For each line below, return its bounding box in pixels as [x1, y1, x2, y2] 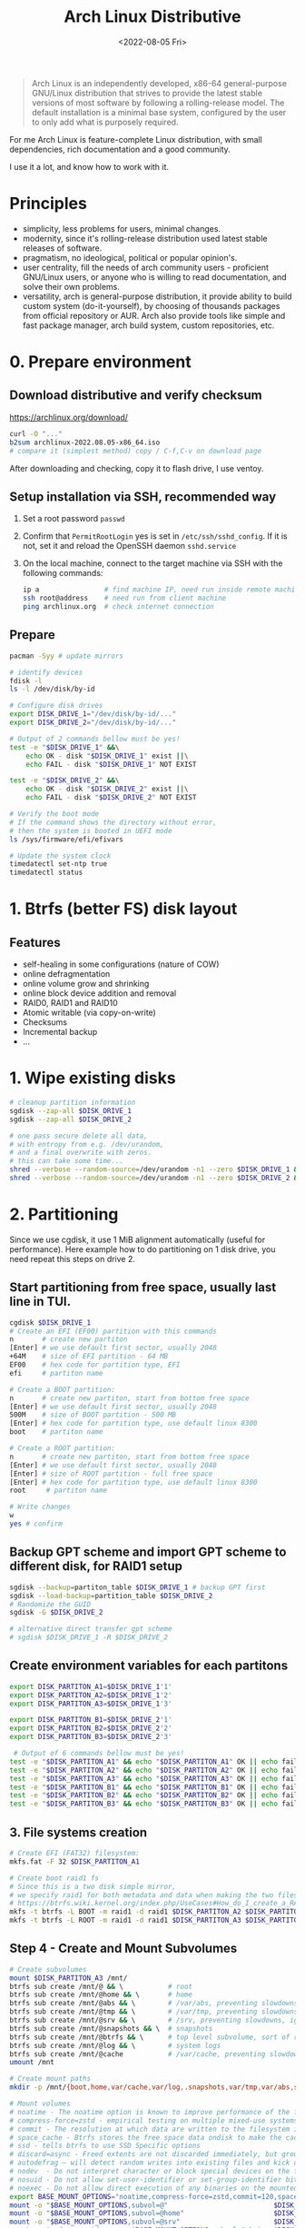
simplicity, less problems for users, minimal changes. [22, 223, 221, 234]
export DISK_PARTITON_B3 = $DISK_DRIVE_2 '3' [9, 1733, 172, 1742]
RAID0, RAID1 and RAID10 [22, 998, 118, 1009]
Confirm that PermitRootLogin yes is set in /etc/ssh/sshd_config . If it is [22, 531, 288, 542]
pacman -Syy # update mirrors [9, 651, 124, 661]
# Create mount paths [9, 2074, 92, 2084]
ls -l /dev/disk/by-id [9, 684, 95, 694]
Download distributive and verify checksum [9, 388, 262, 403]
